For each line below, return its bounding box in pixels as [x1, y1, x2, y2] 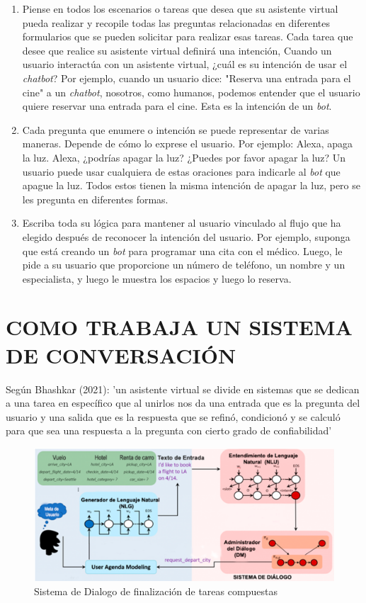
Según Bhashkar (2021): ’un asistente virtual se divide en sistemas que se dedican [6, 381, 360, 396]
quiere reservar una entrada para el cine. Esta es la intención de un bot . [22, 98, 332, 113]
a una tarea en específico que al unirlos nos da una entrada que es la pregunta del [6, 395, 360, 410]
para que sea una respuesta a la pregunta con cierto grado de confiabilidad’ [6, 423, 332, 438]
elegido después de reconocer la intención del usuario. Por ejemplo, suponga [22, 229, 350, 244]
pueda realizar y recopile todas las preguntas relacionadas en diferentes [22, 15, 331, 30]
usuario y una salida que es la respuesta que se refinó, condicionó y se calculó [6, 409, 341, 424]
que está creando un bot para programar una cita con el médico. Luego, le [22, 243, 343, 258]
